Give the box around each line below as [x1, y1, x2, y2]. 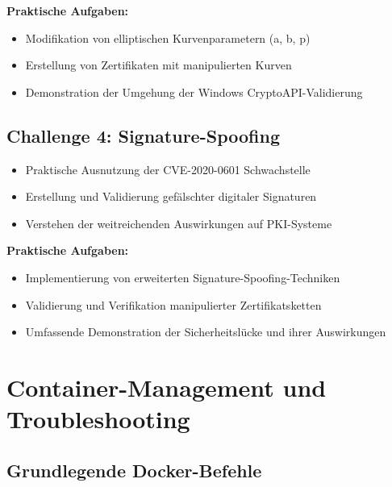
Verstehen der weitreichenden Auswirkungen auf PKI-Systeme [25, 214, 332, 231]
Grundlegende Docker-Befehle [6, 457, 262, 482]
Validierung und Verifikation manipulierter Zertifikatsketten [25, 296, 322, 313]
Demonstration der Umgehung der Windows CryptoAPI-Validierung [25, 83, 363, 100]
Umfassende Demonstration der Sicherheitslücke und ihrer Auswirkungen [25, 323, 386, 340]
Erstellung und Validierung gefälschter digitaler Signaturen [25, 188, 317, 205]
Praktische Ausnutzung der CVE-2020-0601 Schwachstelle [25, 160, 311, 177]
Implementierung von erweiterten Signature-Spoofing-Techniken [25, 268, 340, 285]
